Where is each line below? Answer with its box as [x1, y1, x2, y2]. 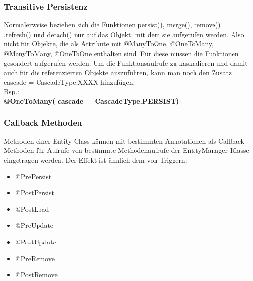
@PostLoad [15, 204, 49, 214]
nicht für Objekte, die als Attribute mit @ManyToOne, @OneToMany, [4, 38, 214, 49]
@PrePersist [15, 171, 52, 181]
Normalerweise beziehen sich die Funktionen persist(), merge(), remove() [4, 19, 221, 30]
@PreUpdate [15, 220, 54, 230]
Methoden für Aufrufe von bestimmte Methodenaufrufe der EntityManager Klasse [4, 145, 249, 155]
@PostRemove [15, 269, 58, 280]
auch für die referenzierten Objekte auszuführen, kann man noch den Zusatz [4, 67, 232, 77]
